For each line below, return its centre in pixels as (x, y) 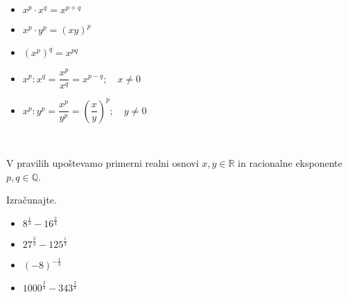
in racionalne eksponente (290, 163)
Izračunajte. (32, 200)
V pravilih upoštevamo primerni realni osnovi (103, 163)
